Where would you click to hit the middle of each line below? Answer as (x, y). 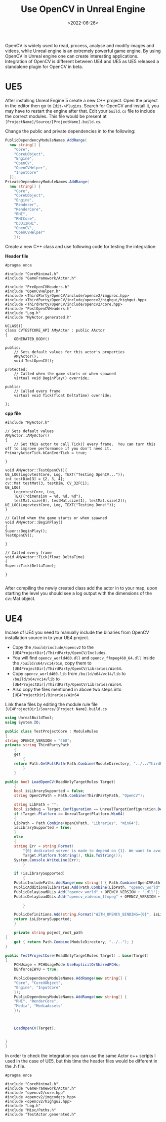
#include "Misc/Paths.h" (31, 1110)
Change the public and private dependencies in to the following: (70, 131)
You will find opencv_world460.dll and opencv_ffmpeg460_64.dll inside (83, 658)
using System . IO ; (23, 722)
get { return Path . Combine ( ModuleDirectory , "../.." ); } (74, 942)
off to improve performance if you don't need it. (58, 449)
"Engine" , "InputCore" (37, 988)
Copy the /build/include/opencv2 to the (53, 647)
